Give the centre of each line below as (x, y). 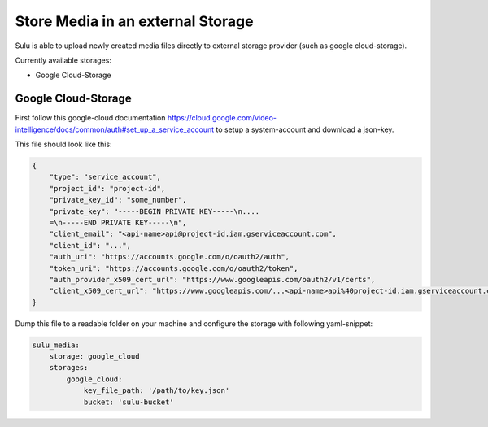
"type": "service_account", (105, 177)
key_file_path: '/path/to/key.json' (157, 391)
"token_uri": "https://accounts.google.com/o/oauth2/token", (174, 268)
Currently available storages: (63, 60)
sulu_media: (56, 345)
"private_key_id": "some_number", (118, 200)
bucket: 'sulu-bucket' (129, 402)
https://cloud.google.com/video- (222, 118)
